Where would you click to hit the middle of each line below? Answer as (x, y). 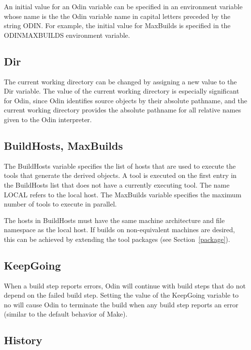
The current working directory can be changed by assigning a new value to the (120, 81)
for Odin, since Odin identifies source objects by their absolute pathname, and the (125, 100)
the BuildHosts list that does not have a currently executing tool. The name (117, 184)
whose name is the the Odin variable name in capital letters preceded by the (117, 16)
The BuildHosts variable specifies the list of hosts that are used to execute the (120, 166)
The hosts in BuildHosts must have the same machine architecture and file (114, 220)
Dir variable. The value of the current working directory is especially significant (122, 91)
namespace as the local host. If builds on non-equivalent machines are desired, (119, 230)
